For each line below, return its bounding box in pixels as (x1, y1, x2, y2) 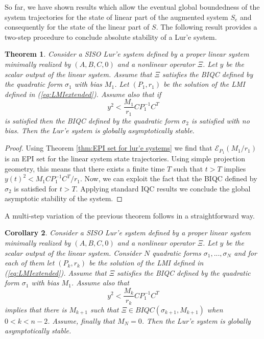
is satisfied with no (191, 115, 250, 126)
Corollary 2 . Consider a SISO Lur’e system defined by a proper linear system (5, 227, 251, 238)
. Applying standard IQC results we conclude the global (76, 183, 251, 193)
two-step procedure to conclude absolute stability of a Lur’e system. (5, 31, 217, 42)
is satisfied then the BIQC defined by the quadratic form (5, 115, 180, 126)
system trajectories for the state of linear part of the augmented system (5, 11, 228, 22)
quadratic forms (152, 247, 201, 258)
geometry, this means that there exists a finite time (5, 163, 165, 174)
